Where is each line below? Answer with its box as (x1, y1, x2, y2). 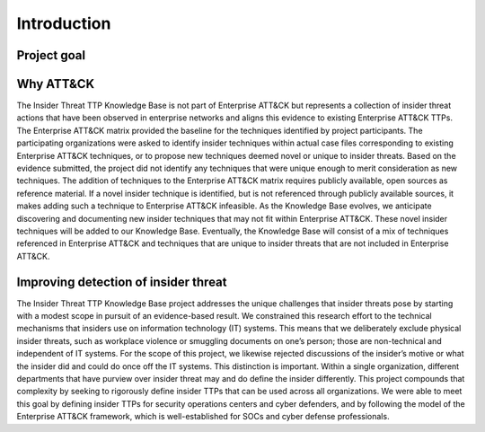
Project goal (16, 48, 85, 63)
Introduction (16, 13, 111, 33)
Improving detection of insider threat (16, 274, 227, 289)
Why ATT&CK (16, 76, 95, 92)
